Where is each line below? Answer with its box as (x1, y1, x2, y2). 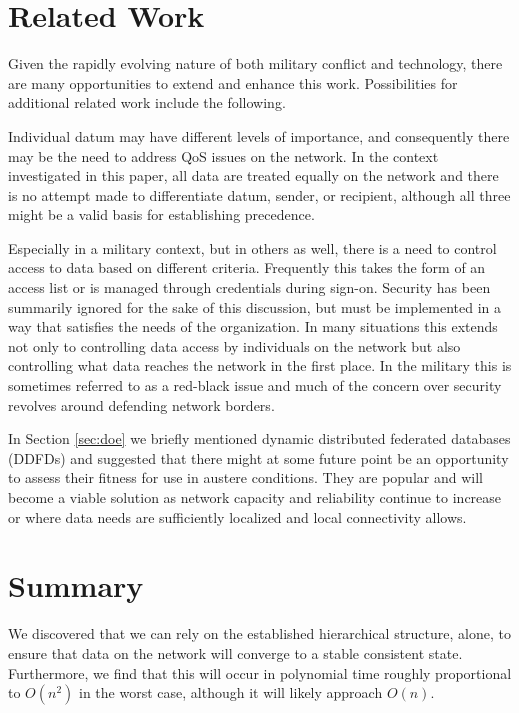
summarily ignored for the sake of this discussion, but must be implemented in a (8, 296, 501, 317)
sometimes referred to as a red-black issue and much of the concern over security (8, 375, 502, 396)
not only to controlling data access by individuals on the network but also (8, 335, 461, 356)
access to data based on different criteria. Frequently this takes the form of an (8, 257, 486, 278)
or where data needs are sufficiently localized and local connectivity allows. (8, 506, 467, 527)
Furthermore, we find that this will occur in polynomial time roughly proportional (8, 662, 512, 683)
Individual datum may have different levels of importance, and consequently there (8, 125, 510, 146)
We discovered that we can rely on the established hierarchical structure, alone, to (8, 623, 511, 644)
